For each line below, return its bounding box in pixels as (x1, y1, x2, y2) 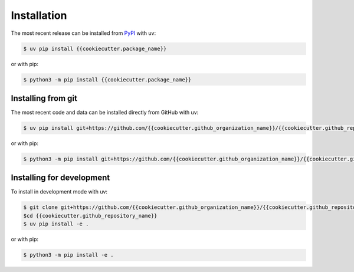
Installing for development (11, 173, 110, 183)
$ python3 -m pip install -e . (23, 251, 114, 258)
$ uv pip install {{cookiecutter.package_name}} (23, 45, 167, 52)
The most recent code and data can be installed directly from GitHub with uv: (11, 109, 199, 116)
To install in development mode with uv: (11, 188, 108, 195)
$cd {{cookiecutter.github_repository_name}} (23, 212, 158, 219)
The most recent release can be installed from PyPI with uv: (11, 30, 156, 37)
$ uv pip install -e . (23, 221, 89, 227)
